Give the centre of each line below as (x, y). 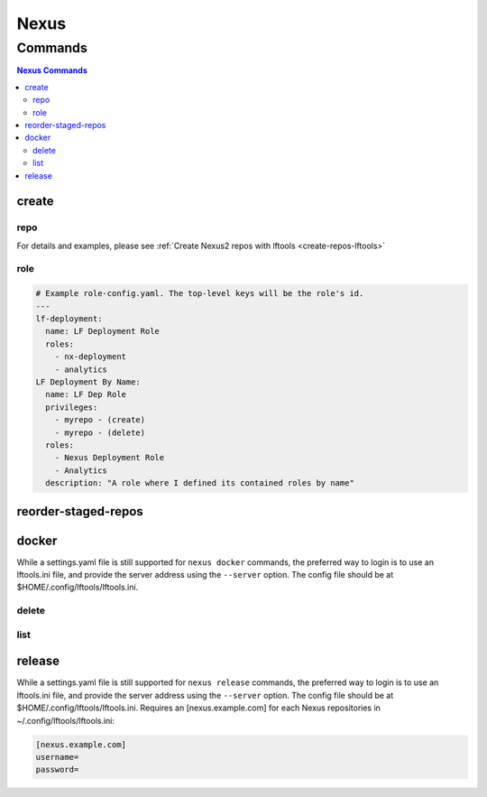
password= (57, 770)
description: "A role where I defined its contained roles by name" (200, 483)
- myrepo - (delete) (100, 432)
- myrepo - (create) (100, 420)
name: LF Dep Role (86, 394)
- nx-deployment (90, 357)
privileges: (72, 407)
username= (57, 757)
